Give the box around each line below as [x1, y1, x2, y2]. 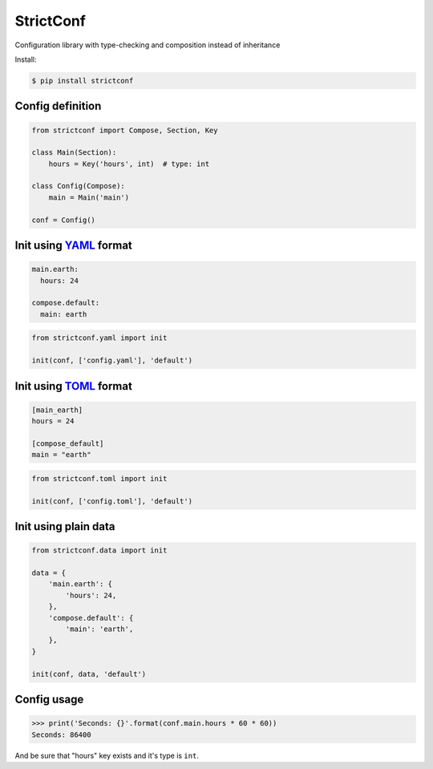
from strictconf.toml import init [31, 474, 168, 483]
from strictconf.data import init [31, 546, 168, 555]
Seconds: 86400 [31, 730, 91, 739]
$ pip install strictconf [31, 76, 134, 85]
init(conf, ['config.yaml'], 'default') [31, 356, 192, 365]
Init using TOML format [14, 379, 132, 393]
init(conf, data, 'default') [31, 670, 147, 678]
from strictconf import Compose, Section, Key [31, 125, 218, 135]
